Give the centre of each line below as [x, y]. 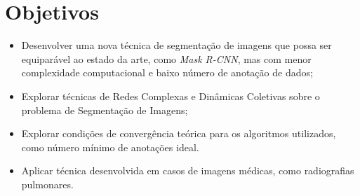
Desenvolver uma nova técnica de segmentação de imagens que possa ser [176, 45]
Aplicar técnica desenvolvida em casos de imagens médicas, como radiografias [188, 170]
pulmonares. [47, 184]
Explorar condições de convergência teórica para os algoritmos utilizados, [179, 133]
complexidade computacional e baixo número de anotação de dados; [167, 72]
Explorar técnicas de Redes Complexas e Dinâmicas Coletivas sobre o [171, 96]
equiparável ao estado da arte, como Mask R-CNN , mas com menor [166, 58]
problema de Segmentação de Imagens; [105, 110]
